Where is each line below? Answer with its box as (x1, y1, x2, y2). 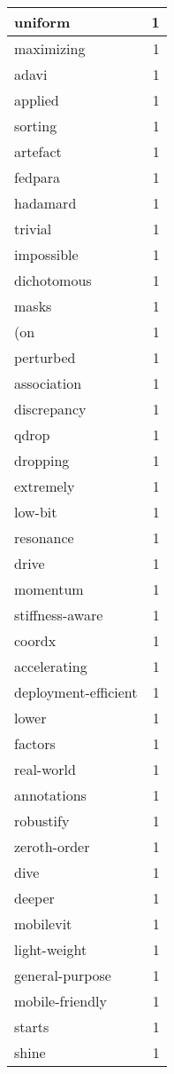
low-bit (14, 501, 57, 522)
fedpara (14, 167, 61, 187)
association (14, 373, 82, 393)
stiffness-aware (14, 604, 103, 625)
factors (14, 733, 56, 754)
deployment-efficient (14, 682, 138, 702)
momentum (14, 579, 84, 599)
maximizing (14, 38, 86, 59)
